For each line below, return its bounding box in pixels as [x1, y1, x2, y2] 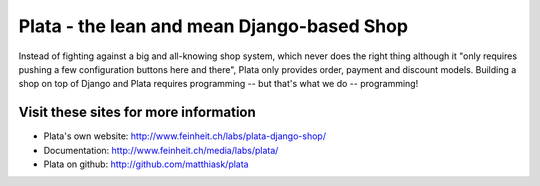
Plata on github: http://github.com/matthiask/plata [43, 158, 249, 170]
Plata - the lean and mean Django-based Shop [18, 15, 409, 37]
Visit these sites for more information [18, 104, 257, 121]
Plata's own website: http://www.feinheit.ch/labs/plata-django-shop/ [43, 130, 327, 142]
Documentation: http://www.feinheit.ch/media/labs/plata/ [43, 144, 279, 156]
